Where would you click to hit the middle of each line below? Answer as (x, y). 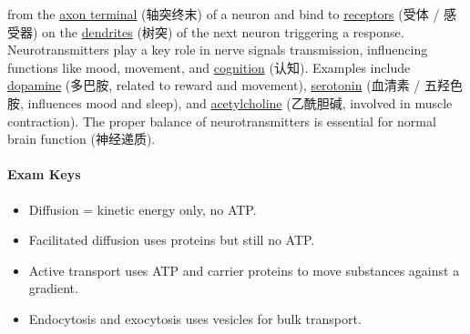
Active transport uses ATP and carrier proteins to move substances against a (244, 270)
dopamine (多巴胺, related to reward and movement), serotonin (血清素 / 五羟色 (235, 85)
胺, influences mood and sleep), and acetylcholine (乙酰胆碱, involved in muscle (230, 102)
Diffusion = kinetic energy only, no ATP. (143, 209)
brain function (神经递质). (82, 139)
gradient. (53, 288)
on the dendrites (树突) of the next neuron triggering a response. (223, 31)
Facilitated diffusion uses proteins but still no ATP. (172, 240)
